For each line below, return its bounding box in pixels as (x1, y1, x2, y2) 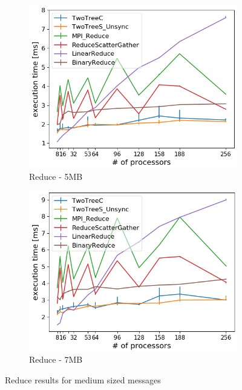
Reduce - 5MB (29, 170, 83, 182)
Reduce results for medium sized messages (5, 373, 161, 386)
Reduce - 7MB (29, 353, 83, 366)
